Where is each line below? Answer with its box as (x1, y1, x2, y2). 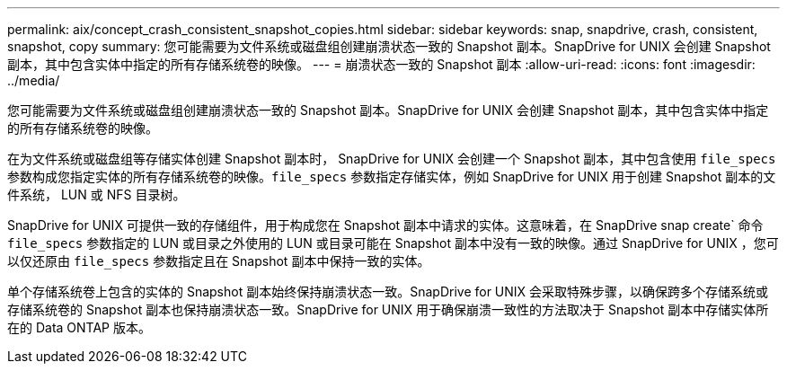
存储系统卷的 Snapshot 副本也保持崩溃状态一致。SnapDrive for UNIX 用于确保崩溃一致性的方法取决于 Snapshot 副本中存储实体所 (7, 302, 769, 317)
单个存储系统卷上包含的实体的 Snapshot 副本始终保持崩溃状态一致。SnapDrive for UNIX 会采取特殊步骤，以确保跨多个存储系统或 (7, 284, 769, 299)
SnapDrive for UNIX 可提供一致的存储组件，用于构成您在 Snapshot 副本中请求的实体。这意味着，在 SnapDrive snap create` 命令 (7, 217, 764, 233)
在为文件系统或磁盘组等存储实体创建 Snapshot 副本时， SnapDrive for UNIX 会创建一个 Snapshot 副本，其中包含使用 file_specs (7, 151, 776, 166)
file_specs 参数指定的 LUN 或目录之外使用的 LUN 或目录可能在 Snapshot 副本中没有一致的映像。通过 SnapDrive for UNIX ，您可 (7, 235, 779, 251)
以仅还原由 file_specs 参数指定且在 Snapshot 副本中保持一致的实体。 (7, 253, 430, 269)
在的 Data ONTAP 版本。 (7, 320, 151, 335)
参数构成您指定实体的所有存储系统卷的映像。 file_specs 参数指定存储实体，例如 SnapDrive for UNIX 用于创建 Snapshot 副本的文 (7, 169, 776, 184)
